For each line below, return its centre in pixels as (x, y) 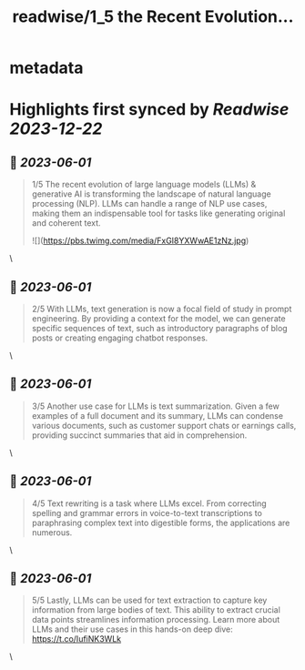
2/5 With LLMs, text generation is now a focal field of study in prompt (162, 309)
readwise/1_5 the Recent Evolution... (153, 17)
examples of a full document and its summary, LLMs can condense (158, 415)
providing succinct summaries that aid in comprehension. (139, 435)
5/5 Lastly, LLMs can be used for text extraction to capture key (149, 600)
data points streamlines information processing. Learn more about (156, 620)
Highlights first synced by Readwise (149, 110)
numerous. (52, 532)
